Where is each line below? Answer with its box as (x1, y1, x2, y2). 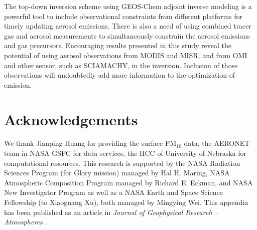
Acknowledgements (4, 109, 138, 129)
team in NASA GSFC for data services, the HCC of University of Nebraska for (4, 148, 246, 158)
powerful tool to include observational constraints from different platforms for (4, 11, 243, 21)
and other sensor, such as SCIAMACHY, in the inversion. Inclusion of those (4, 60, 238, 70)
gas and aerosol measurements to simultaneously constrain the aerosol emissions (4, 30, 250, 41)
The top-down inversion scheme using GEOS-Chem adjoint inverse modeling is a (4, 1, 252, 11)
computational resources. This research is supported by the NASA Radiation (4, 157, 240, 168)
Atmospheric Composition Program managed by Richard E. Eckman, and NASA (4, 177, 253, 187)
